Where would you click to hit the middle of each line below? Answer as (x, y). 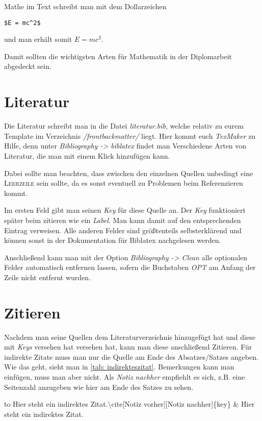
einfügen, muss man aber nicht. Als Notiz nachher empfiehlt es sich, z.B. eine (125, 376)
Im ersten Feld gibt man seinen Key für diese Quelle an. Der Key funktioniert (125, 210)
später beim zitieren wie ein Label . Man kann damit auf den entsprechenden (123, 220)
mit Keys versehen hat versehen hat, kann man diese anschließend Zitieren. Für (128, 347)
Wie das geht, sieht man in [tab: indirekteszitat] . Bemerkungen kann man (119, 367)
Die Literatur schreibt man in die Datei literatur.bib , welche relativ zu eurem (124, 126)
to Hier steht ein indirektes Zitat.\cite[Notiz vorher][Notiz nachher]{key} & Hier (129, 404)
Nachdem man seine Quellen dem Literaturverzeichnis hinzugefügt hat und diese (130, 337)
